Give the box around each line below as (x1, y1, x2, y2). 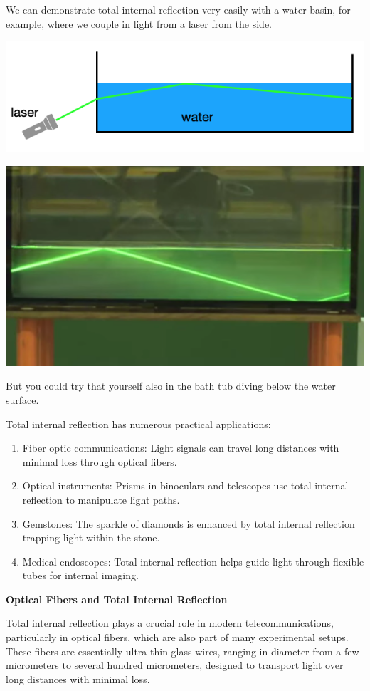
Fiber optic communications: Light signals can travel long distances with (22, 440, 339, 455)
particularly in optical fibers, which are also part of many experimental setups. (6, 630, 349, 645)
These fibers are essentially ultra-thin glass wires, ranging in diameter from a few (6, 643, 359, 658)
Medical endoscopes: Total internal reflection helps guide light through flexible (22, 554, 364, 568)
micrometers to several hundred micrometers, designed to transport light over (6, 658, 344, 672)
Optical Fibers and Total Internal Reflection (6, 591, 228, 606)
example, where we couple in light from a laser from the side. (6, 16, 272, 31)
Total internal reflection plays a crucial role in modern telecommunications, (6, 615, 334, 630)
